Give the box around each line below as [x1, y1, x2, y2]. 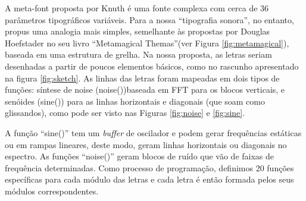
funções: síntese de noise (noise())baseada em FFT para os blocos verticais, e [5, 83, 285, 96]
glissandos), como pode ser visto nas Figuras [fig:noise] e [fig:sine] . [5, 106, 245, 119]
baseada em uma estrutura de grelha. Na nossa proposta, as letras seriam [5, 48, 272, 61]
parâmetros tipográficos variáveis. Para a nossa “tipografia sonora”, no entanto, [5, 13, 294, 26]
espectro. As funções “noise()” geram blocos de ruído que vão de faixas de [5, 150, 274, 162]
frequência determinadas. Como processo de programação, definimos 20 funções [5, 161, 294, 174]
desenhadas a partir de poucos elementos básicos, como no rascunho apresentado [5, 59, 299, 72]
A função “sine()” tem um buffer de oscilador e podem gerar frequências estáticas [5, 126, 302, 139]
